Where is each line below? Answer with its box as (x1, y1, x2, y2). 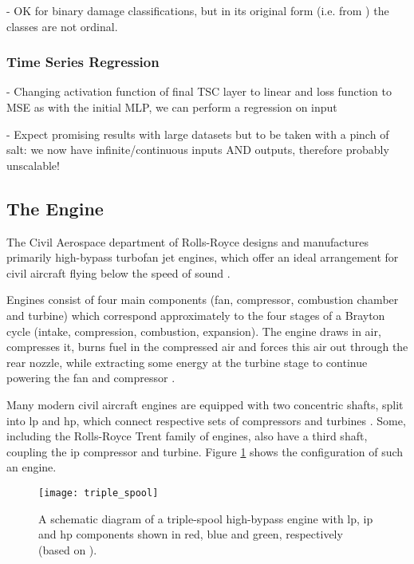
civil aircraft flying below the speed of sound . (6, 264, 231, 281)
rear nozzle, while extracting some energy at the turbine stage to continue (6, 353, 368, 370)
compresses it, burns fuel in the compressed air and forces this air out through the (6, 338, 408, 355)
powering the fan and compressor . (6, 369, 175, 386)
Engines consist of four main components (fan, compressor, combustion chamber (6, 291, 399, 308)
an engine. (6, 459, 57, 475)
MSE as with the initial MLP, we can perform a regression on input (6, 99, 337, 115)
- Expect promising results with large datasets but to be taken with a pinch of (6, 125, 389, 142)
